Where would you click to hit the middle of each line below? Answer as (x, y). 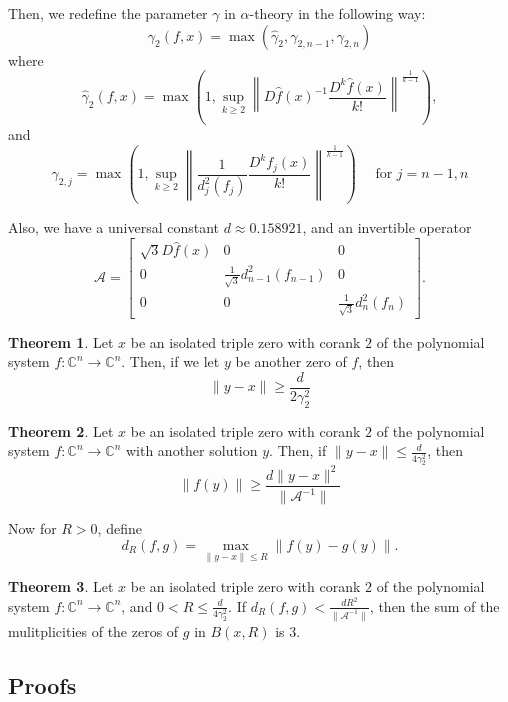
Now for (32, 528)
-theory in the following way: (337, 13)
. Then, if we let (170, 361)
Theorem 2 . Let (61, 430)
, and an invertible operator (387, 227)
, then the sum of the (434, 605)
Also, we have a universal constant (114, 227)
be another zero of (291, 361)
